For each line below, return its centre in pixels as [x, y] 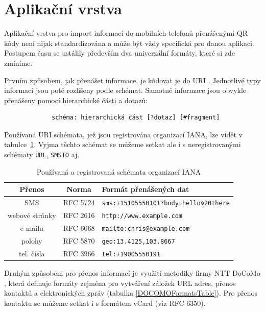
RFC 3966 [79, 253]
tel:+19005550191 [131, 254]
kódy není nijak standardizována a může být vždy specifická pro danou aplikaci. [129, 43]
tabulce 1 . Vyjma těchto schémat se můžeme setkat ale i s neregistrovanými [123, 144]
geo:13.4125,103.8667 [138, 241]
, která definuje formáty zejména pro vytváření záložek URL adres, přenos [120, 283]
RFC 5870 [79, 240]
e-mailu [32, 228]
